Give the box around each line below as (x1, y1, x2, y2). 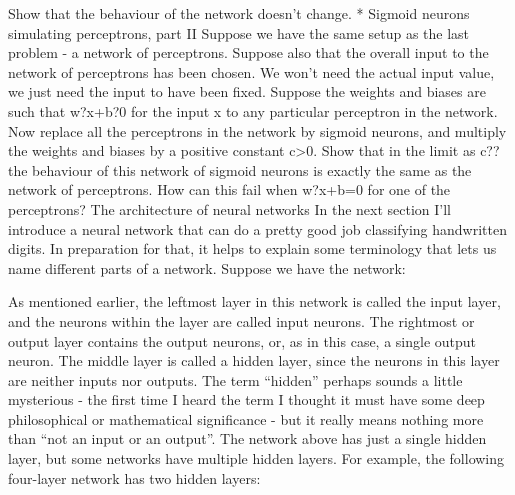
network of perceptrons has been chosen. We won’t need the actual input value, (8, 61, 495, 82)
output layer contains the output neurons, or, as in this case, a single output (8, 330, 477, 351)
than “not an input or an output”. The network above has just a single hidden (8, 428, 487, 449)
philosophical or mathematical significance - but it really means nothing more (8, 408, 484, 429)
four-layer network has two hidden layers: (8, 467, 261, 488)
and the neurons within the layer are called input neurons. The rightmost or (8, 310, 475, 331)
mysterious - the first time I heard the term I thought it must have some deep (8, 389, 485, 410)
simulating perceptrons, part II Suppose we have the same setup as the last (8, 22, 470, 43)
